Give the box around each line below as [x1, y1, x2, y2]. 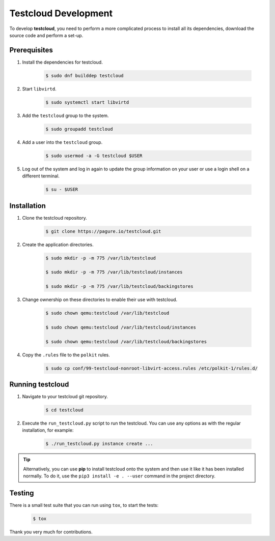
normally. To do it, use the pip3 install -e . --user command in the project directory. [23, 473, 216, 479]
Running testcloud [9, 380, 69, 389]
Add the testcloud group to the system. [22, 112, 109, 118]
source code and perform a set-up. [9, 32, 84, 38]
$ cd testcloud [45, 407, 84, 413]
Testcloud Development [9, 8, 113, 19]
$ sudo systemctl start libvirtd [45, 99, 129, 105]
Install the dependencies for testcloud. [22, 59, 103, 65]
